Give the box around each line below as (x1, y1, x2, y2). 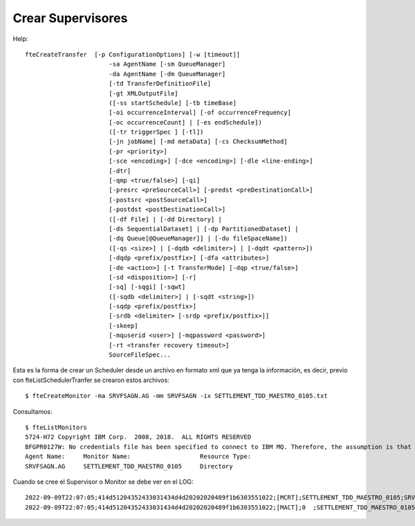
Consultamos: (12, 407, 53, 415)
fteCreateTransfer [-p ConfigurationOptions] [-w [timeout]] (25, 51, 241, 58)
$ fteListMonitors (25, 424, 88, 431)
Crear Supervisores (12, 10, 128, 26)
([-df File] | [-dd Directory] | (108, 215, 223, 223)
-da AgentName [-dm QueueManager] (108, 70, 226, 78)
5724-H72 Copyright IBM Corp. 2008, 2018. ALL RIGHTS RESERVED (25, 433, 252, 441)
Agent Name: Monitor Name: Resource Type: (25, 453, 252, 460)
